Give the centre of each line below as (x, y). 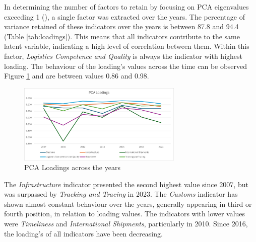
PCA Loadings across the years (72, 167)
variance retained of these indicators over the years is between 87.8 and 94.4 (121, 26)
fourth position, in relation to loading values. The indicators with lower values (125, 214)
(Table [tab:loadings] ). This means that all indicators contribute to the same (122, 36)
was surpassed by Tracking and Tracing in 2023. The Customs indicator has (121, 194)
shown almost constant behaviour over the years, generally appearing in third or (128, 204)
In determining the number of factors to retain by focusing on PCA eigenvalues (126, 7)
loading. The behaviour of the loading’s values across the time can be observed (125, 66)
